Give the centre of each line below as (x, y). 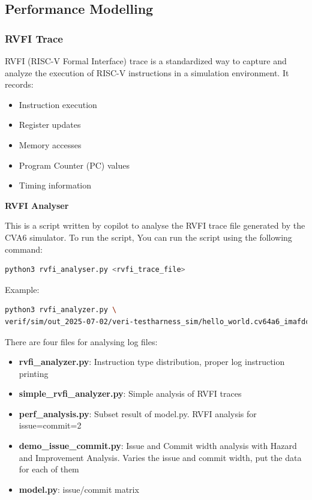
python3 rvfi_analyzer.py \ (61, 310)
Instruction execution (58, 104)
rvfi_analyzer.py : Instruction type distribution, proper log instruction (152, 362)
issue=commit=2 (50, 425)
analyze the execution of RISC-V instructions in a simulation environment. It (147, 72)
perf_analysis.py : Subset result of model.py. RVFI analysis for (138, 413)
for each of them (49, 469)
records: (19, 84)
